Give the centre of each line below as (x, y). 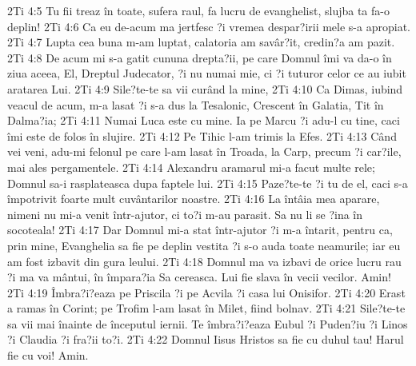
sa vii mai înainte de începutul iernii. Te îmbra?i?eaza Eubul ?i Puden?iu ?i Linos (208, 323)
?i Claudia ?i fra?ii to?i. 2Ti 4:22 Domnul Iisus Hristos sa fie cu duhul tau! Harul (206, 339)
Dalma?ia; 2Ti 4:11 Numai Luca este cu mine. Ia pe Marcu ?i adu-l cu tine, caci (204, 120)
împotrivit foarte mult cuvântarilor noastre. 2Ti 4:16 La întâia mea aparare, (194, 199)
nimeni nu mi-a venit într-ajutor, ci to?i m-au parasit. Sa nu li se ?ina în (185, 214)
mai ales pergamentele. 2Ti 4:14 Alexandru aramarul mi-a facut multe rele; (191, 167)
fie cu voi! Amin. (48, 355)
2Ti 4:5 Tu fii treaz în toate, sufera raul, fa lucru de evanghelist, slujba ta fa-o (198, 10)
